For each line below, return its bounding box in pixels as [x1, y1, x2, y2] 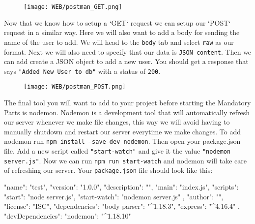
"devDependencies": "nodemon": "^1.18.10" [4, 210, 131, 221]
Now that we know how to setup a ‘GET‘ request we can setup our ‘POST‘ [4, 17, 231, 28]
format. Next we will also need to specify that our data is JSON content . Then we [4, 46, 252, 57]
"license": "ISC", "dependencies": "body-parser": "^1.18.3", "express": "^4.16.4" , [4, 201, 240, 211]
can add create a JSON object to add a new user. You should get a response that [4, 56, 249, 66]
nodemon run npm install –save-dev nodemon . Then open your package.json [4, 136, 241, 146]
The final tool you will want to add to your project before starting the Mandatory [4, 97, 251, 108]
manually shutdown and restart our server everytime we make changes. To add [4, 126, 241, 136]
